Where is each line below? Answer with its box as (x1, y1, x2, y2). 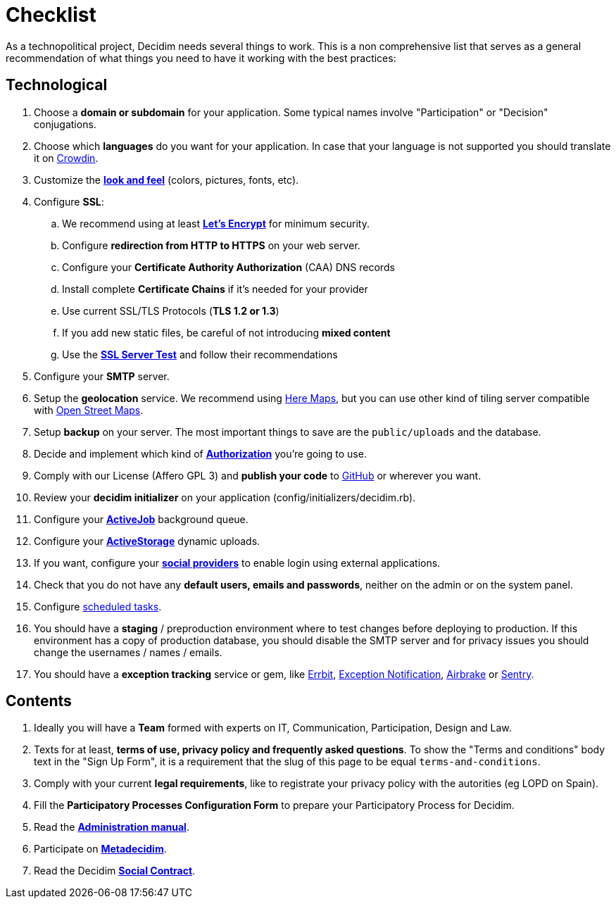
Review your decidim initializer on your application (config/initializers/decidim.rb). (34, 491, 416, 503)
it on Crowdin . (34, 151, 99, 164)
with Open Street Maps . (34, 403, 144, 416)
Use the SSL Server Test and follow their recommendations (62, 348, 338, 360)
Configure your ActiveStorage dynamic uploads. (34, 534, 260, 547)
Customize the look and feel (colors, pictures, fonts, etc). (34, 173, 299, 186)
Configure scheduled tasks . (34, 600, 162, 613)
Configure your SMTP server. (34, 370, 170, 382)
